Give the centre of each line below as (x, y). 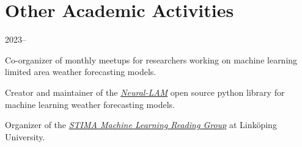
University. (25, 136)
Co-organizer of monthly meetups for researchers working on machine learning (151, 59)
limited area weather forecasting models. (81, 72)
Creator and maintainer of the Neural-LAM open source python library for (145, 92)
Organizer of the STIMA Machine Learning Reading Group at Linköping (141, 125)
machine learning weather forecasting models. (90, 104)
